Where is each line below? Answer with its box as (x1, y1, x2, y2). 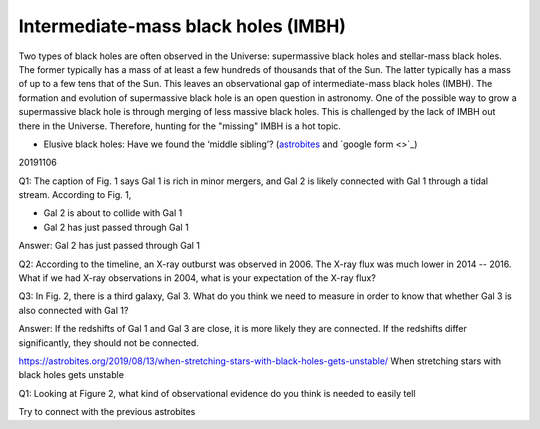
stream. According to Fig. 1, (18, 189, 132, 201)
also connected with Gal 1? (18, 304, 129, 316)
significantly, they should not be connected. (18, 336, 200, 349)
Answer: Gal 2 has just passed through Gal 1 (18, 240, 200, 252)
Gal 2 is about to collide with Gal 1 (43, 207, 183, 219)
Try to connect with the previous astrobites (18, 406, 196, 418)
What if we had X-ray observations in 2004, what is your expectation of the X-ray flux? (18, 272, 377, 284)
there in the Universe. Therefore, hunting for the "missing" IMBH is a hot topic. (18, 120, 342, 132)
